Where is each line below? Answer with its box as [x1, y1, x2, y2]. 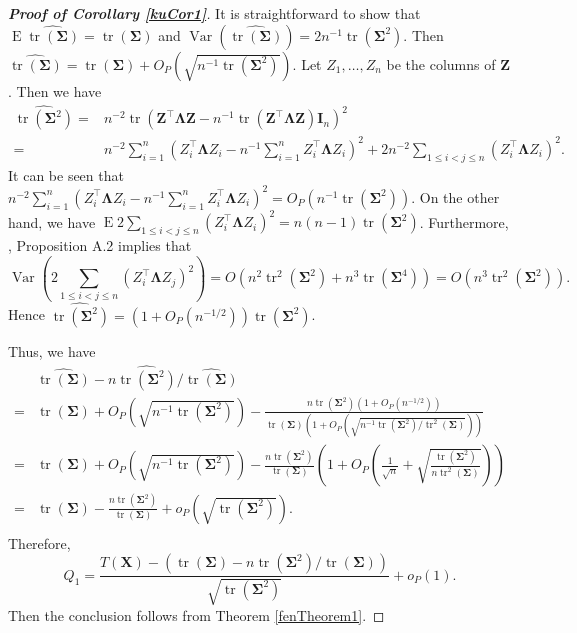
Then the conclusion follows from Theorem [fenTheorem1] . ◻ [8, 604, 385, 625]
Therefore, [8, 532, 71, 553]
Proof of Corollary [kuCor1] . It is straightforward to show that [8, 3, 421, 23]
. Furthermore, [419, 211, 509, 232]
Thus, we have [8, 340, 96, 361]
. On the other [411, 186, 500, 207]
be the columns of [386, 53, 496, 74]
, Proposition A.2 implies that [8, 235, 192, 256]
